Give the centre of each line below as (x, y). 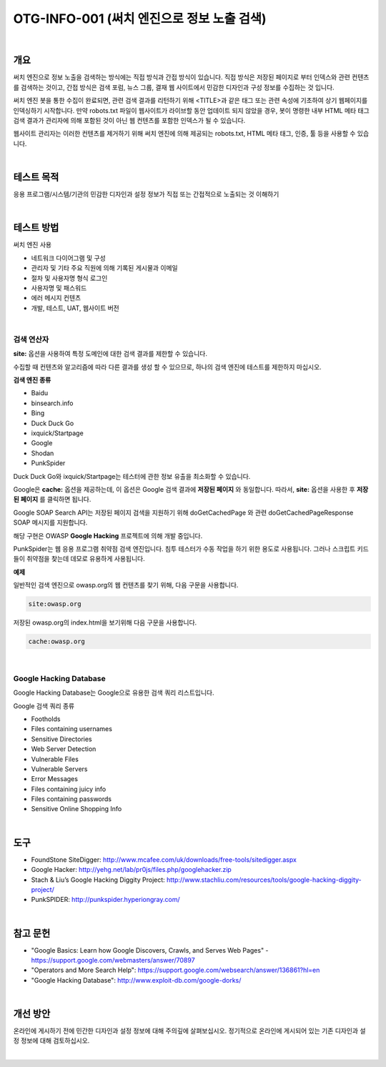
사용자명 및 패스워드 (59, 288)
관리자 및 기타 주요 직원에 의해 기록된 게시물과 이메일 (104, 268)
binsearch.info (52, 403)
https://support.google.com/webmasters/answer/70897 (113, 960)
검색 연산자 (31, 339)
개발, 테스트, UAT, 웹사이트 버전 (75, 308)
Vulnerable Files (55, 759)
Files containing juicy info (69, 789)
